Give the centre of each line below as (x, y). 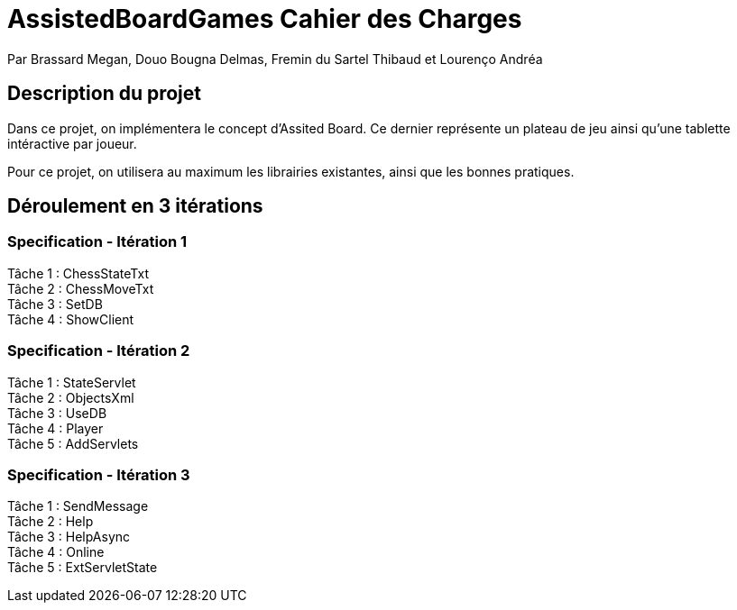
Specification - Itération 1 (97, 242)
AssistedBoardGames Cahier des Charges (265, 19)
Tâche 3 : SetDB (55, 304)
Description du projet (105, 94)
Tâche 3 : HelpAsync (69, 537)
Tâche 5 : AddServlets (73, 443)
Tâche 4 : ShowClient (71, 319)
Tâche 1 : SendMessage (78, 506)
